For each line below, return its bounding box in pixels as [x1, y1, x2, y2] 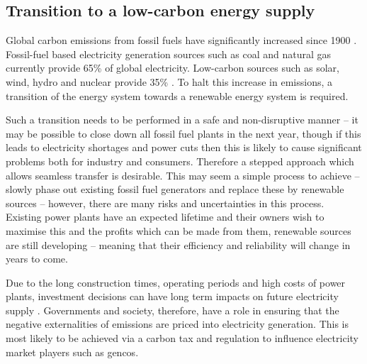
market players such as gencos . [6, 344, 139, 359]
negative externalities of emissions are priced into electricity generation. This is [6, 316, 349, 331]
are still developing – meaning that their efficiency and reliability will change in [6, 237, 351, 252]
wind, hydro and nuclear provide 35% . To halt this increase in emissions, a [6, 74, 332, 89]
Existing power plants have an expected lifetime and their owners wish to [6, 209, 324, 224]
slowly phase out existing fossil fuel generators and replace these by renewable [6, 182, 344, 197]
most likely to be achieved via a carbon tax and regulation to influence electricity [6, 331, 358, 346]
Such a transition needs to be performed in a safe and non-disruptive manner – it [6, 112, 358, 127]
